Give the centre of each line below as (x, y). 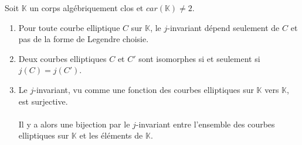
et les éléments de (111, 135)
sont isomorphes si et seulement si (199, 58)
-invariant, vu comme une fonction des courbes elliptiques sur (144, 89)
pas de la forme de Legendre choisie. (84, 39)
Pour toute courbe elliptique (69, 27)
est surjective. (43, 101)
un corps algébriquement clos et (86, 8)
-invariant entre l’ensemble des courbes (205, 124)
